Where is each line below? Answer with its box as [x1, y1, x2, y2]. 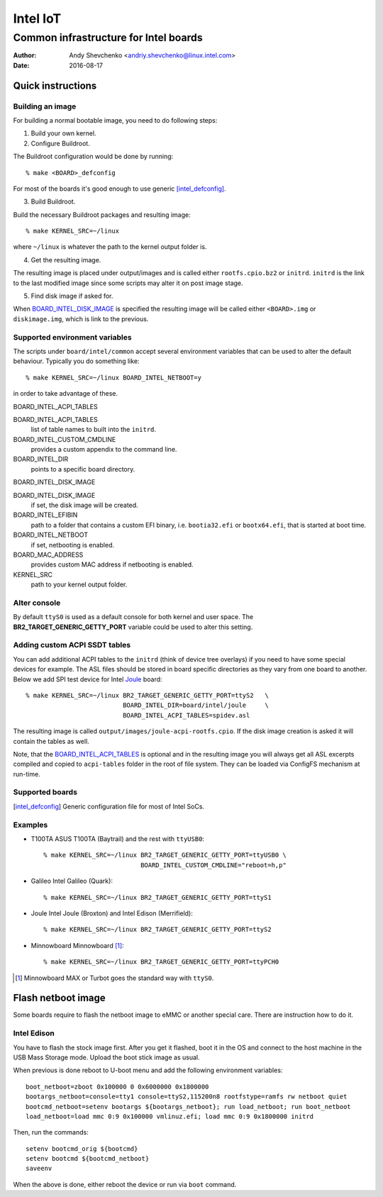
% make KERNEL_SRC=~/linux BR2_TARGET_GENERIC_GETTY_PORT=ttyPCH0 [43, 958, 279, 966]
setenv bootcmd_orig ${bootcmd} [26, 1145, 138, 1152]
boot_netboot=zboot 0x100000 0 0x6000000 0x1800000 [26, 1082, 209, 1091]
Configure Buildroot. [30, 139, 90, 147]
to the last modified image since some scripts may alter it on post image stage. [13, 279, 244, 287]
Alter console [13, 598, 61, 608]
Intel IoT [13, 11, 62, 26]
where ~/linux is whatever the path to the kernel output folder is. [13, 243, 207, 251]
